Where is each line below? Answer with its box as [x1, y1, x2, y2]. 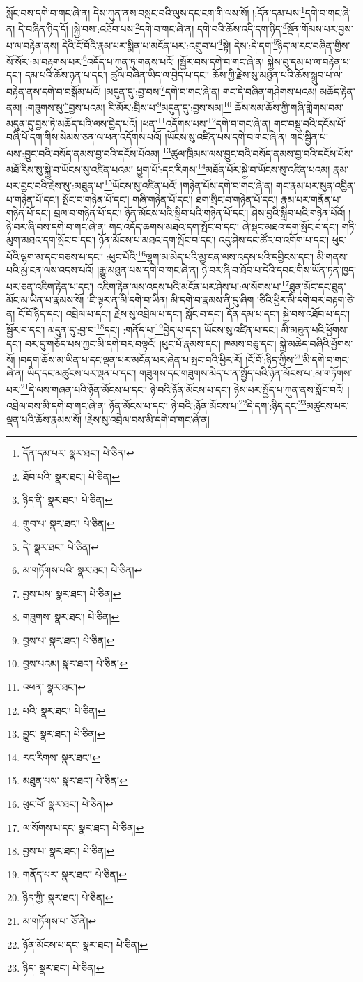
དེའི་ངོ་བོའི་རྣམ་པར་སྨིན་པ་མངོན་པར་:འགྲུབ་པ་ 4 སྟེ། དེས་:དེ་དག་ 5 [62, 36, 278, 52]
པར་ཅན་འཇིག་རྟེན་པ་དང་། [6, 279, 94, 293]
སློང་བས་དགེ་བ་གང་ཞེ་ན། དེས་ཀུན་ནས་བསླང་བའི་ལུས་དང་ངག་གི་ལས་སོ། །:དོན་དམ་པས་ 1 [6, 3, 305, 20]
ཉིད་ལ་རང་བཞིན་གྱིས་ [277, 38, 350, 52]
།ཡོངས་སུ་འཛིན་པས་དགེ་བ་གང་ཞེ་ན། [164, 130, 287, 144]
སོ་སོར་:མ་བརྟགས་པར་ [6, 54, 83, 68]
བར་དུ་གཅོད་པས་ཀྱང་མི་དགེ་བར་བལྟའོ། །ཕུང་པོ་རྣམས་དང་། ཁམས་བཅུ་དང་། [24, 336, 277, 350]
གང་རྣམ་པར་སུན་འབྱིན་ [276, 178, 356, 193]
